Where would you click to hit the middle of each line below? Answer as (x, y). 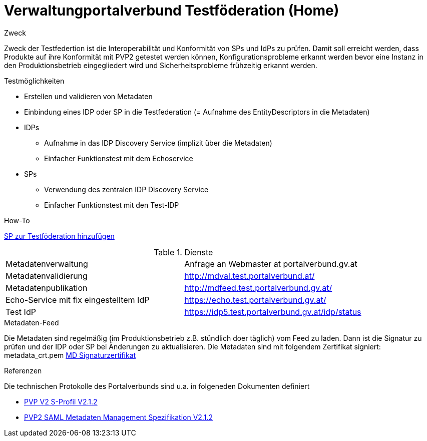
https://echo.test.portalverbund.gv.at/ (255, 300)
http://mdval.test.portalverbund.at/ (250, 276)
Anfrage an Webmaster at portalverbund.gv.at (271, 264)
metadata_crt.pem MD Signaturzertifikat (70, 355)
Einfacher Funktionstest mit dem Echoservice (119, 158)
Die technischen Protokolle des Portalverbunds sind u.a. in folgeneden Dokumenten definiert (157, 386)
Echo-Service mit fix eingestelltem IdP (78, 300)
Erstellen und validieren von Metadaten (88, 96)
